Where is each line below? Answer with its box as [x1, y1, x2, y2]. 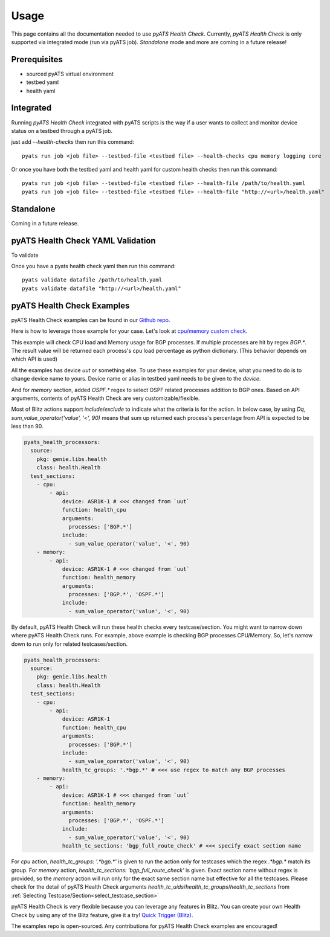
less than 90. [11, 423, 44, 430]
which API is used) [11, 355, 57, 362]
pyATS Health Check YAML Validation [11, 236, 157, 246]
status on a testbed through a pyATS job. [11, 127, 113, 134]
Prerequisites [11, 54, 63, 65]
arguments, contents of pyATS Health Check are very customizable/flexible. [11, 394, 200, 402]
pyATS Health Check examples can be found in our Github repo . [11, 316, 170, 323]
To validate [11, 251, 39, 259]
